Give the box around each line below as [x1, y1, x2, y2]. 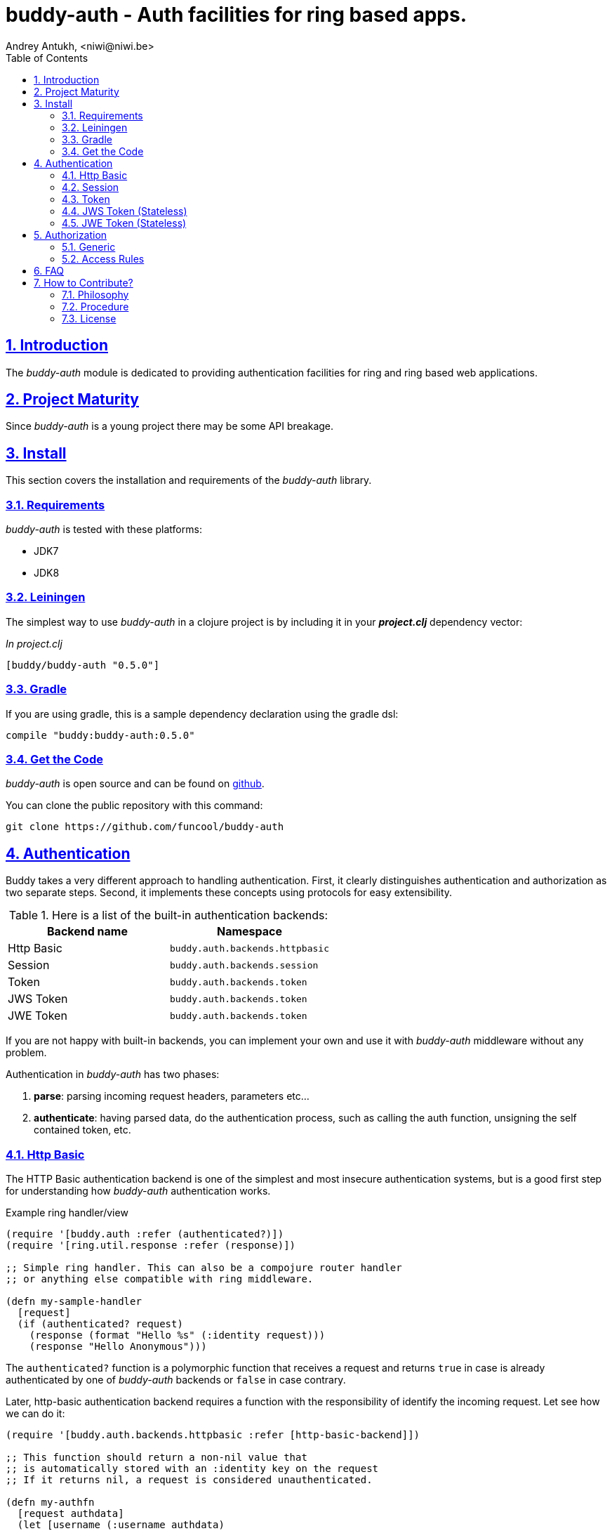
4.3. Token [62, 192, 110, 205]
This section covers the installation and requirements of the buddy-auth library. [6, 474, 372, 487]
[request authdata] [17, 1507, 124, 1519]
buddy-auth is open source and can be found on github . [6, 777, 265, 790]
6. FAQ [34, 264, 65, 277]
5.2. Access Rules [62, 252, 145, 265]
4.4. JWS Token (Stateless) [62, 204, 187, 217]
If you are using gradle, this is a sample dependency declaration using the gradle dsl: [6, 707, 399, 720]
